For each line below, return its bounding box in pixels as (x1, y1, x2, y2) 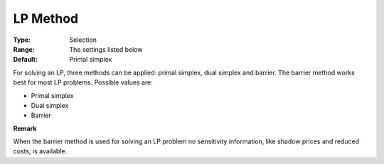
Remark (13, 124, 37, 133)
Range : (13, 45, 35, 53)
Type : (13, 35, 31, 44)
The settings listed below (69, 45, 143, 53)
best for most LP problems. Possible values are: (13, 78, 153, 87)
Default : (13, 55, 38, 64)
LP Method (13, 11, 78, 26)
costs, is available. (13, 147, 68, 155)
